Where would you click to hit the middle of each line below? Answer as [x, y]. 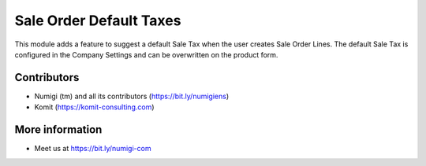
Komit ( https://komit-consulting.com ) [94, 107]
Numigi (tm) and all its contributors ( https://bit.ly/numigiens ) [132, 96]
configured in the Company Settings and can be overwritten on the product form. [146, 54]
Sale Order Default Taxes [98, 20]
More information [58, 130]
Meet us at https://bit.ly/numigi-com [93, 149]
